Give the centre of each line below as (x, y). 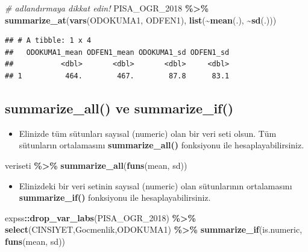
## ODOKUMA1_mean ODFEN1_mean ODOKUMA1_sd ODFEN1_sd (117, 52)
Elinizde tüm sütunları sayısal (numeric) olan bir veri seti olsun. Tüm (148, 133)
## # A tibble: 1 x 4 (48, 41)
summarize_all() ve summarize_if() (119, 108)
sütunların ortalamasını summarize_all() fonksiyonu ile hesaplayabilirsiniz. (162, 145)
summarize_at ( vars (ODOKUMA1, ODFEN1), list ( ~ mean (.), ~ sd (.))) (141, 20)
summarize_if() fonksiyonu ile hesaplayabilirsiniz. (115, 197)
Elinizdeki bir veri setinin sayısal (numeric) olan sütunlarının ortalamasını (156, 185)
